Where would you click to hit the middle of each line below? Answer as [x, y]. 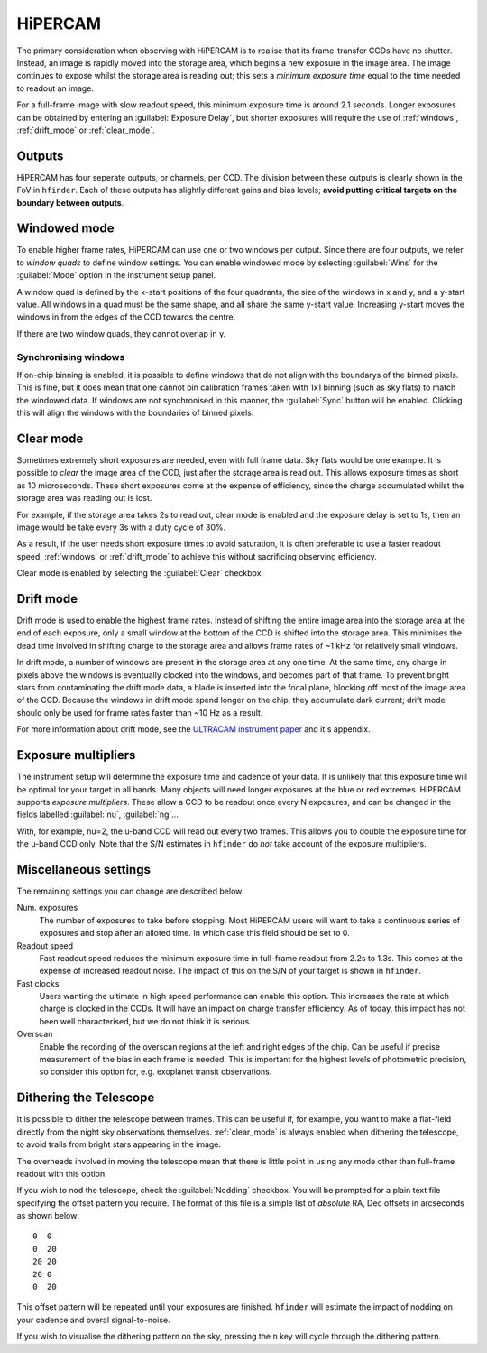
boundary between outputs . [70, 202]
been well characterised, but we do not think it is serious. [145, 1021]
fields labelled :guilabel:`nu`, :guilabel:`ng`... [98, 815]
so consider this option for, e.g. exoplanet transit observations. [156, 1072]
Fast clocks [38, 983]
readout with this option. [62, 1173]
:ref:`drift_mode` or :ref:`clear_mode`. [86, 130]
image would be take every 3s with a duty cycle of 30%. [121, 527]
